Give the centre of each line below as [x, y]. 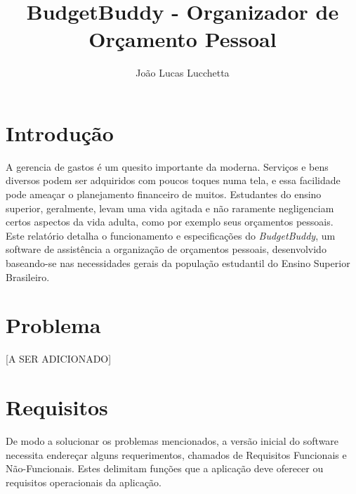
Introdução [60, 132]
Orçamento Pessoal [183, 39]
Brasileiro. [28, 277]
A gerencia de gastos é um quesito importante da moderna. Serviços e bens [167, 166]
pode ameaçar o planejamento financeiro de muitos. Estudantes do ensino [164, 194]
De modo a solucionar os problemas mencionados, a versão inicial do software [172, 441]
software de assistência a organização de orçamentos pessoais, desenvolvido [166, 249]
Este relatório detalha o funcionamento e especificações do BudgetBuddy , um [171, 235]
